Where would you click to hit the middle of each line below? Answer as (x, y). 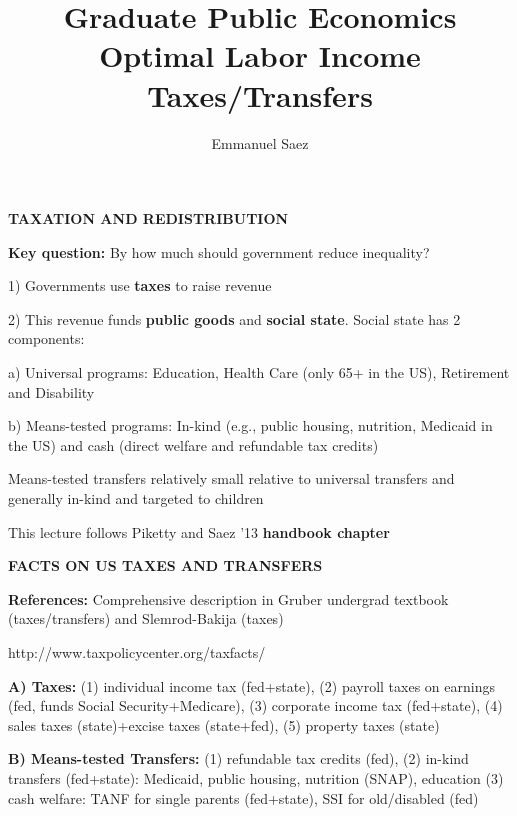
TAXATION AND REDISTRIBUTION (148, 218)
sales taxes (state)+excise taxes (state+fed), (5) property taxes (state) (224, 724)
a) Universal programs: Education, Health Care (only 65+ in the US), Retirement (259, 372)
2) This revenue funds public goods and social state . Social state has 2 (234, 318)
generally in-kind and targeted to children (136, 498)
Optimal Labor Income (260, 55)
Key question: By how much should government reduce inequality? (219, 251)
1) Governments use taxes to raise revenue (140, 285)
